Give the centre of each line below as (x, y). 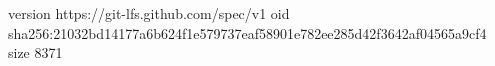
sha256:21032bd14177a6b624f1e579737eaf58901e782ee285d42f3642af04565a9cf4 (247, 32)
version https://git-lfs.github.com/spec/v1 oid (149, 13)
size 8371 (35, 52)
